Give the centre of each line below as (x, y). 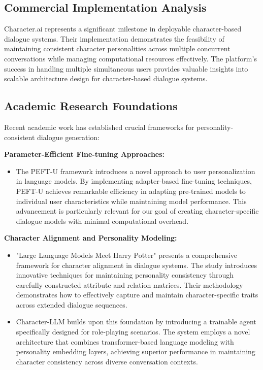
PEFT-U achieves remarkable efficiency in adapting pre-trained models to (131, 191)
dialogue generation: (69, 137)
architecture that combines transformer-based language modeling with (125, 341)
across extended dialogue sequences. (72, 304)
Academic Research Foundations (91, 106)
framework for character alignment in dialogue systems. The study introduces (137, 265)
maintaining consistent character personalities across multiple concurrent (117, 48)
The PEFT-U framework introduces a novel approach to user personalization (136, 171)
